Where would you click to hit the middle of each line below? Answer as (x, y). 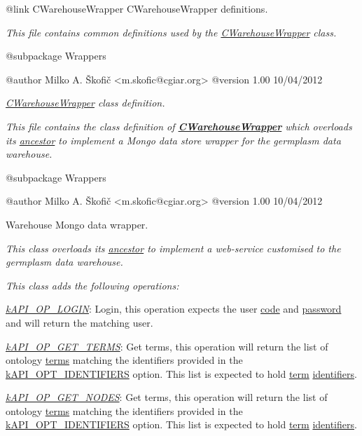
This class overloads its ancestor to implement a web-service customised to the (173, 248)
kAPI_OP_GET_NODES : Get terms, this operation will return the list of (167, 397)
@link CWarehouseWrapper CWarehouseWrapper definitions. (137, 8)
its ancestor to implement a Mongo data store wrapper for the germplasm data (173, 140)
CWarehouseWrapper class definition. (85, 103)
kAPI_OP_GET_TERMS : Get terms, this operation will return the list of (167, 346)
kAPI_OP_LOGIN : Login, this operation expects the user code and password (174, 309)
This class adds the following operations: (92, 285)
